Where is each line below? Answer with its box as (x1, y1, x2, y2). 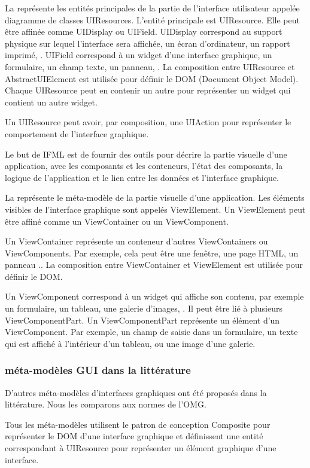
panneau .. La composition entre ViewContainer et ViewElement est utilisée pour (5, 258, 303, 271)
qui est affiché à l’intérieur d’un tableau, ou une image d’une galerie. (5, 337, 256, 349)
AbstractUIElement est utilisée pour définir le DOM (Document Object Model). (5, 72, 299, 84)
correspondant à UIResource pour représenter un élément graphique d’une (5, 442, 276, 454)
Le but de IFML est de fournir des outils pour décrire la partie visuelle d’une (5, 147, 287, 160)
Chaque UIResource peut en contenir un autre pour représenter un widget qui (5, 84, 291, 96)
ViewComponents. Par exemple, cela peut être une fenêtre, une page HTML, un (5, 246, 299, 259)
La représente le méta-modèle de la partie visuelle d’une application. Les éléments (5, 191, 305, 204)
